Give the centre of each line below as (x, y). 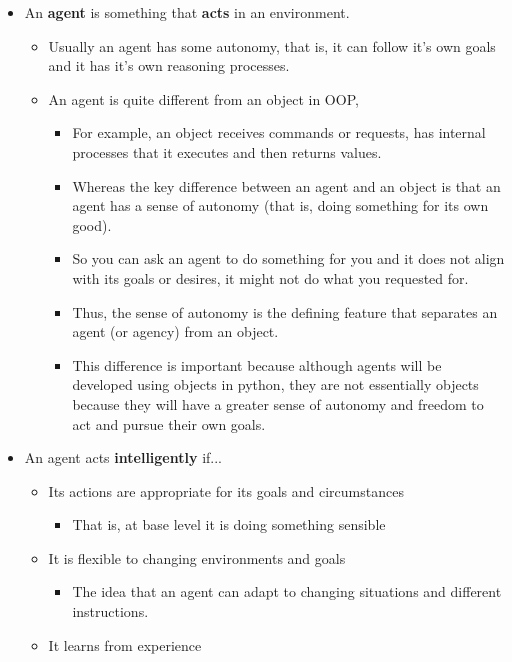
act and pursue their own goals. (169, 423)
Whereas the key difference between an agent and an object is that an (286, 185)
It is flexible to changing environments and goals (197, 557)
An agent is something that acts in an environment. (187, 12)
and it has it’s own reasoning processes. (169, 65)
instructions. (110, 611)
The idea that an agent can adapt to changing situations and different (287, 591)
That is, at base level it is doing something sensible (229, 524)
